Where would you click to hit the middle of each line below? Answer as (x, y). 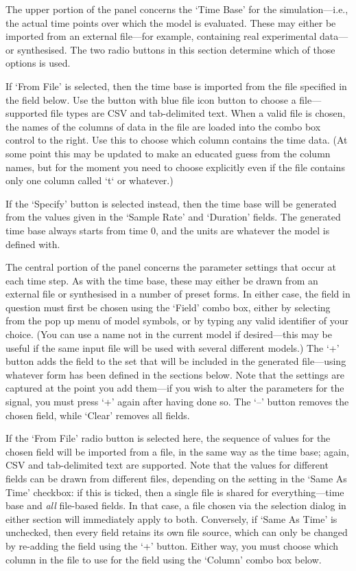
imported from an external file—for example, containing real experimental (161, 36)
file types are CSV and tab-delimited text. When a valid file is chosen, (198, 113)
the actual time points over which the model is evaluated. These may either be (171, 22)
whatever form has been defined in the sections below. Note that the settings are (175, 374)
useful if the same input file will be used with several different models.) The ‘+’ (173, 347)
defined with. (33, 244)
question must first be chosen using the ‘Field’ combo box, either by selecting (168, 307)
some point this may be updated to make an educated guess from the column (168, 153)
